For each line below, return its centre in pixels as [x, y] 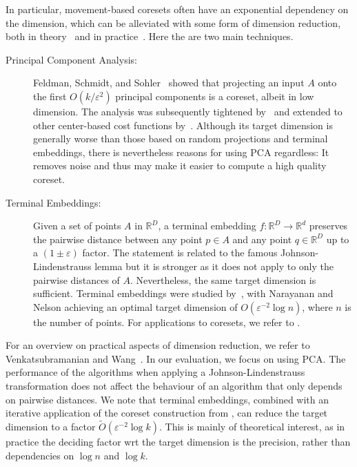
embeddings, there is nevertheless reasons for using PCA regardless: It [181, 152]
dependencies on [40, 455]
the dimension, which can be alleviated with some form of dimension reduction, [173, 22]
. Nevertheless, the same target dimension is [223, 279]
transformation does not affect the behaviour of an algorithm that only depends [174, 386]
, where [317, 306]
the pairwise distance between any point [118, 239]
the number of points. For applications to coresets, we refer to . [167, 322]
